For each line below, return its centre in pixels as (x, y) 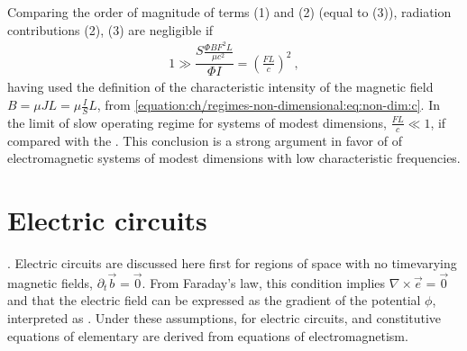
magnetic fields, (50, 282)
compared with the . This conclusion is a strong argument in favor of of (205, 140)
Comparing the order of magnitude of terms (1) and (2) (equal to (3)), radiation (229, 12)
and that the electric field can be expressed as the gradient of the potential (214, 300)
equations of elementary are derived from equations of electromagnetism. (208, 335)
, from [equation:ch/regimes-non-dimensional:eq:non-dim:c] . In (268, 105)
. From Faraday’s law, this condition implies (264, 282)
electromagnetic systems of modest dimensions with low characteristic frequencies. (234, 158)
